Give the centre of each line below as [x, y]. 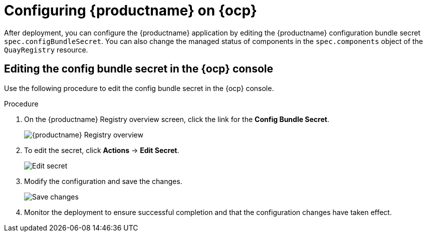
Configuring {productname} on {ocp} [131, 10]
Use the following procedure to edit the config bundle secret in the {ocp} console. [139, 88]
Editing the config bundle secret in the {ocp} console [139, 69]
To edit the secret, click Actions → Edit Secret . [102, 150]
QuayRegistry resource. [46, 49]
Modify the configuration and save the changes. [103, 181]
